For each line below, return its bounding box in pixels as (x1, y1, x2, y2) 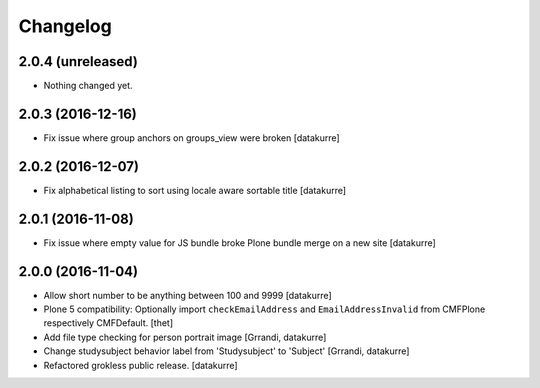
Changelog (18, 15, 112, 37)
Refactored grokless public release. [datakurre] (43, 359, 239, 371)
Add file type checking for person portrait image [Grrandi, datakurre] (43, 331, 327, 343)
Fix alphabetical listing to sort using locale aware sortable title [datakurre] (43, 184, 347, 196)
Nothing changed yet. (43, 80, 134, 92)
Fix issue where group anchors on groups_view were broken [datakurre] (43, 131, 340, 144)
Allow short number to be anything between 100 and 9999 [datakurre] (43, 289, 332, 301)
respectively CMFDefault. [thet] (43, 317, 174, 329)
